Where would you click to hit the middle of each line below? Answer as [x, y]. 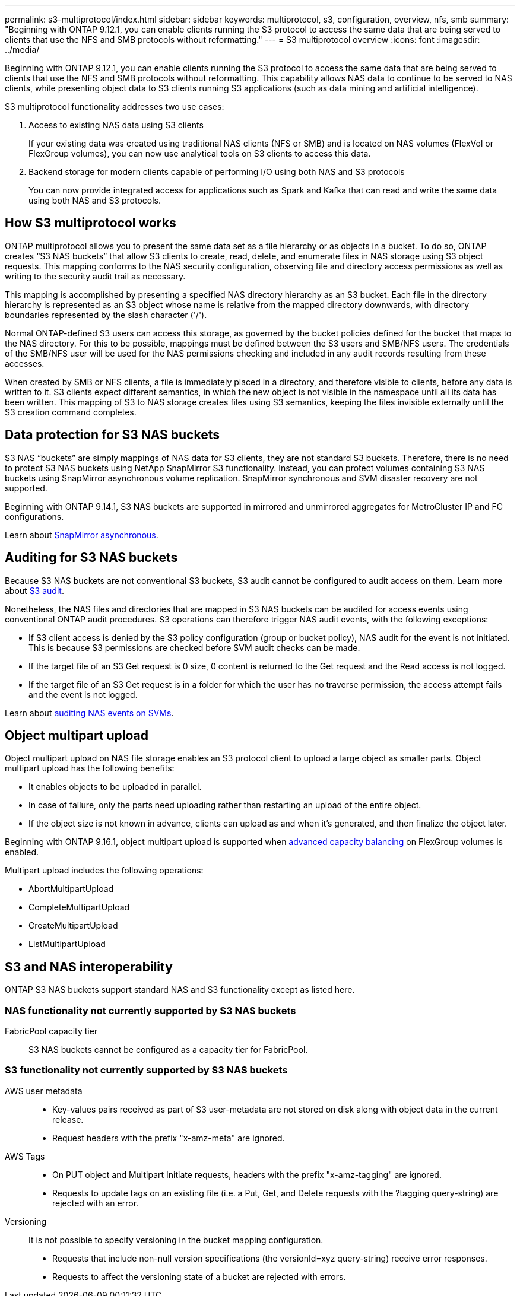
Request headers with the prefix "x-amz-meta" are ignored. [169, 1138]
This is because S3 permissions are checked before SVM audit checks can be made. [194, 647]
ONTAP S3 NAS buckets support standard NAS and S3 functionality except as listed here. [180, 990]
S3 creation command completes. [71, 412]
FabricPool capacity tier [51, 1031]
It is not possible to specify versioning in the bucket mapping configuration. [176, 1240]
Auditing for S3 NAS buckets [91, 558]
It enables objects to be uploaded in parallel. [115, 787]
